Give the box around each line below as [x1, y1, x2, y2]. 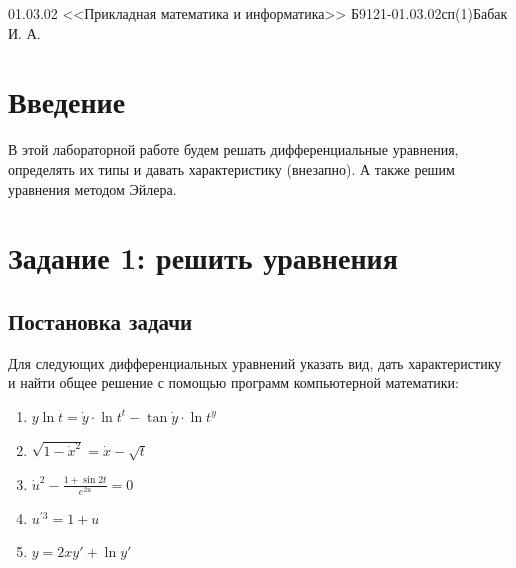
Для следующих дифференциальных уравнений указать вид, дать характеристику [8, 352, 502, 373]
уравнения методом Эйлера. [8, 178, 177, 199]
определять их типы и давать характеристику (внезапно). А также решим [8, 158, 455, 179]
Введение [8, 81, 126, 122]
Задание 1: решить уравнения [8, 237, 398, 278]
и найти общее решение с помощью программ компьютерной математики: [8, 372, 459, 393]
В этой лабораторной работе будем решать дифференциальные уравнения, [8, 139, 459, 160]
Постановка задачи [8, 305, 193, 336]
